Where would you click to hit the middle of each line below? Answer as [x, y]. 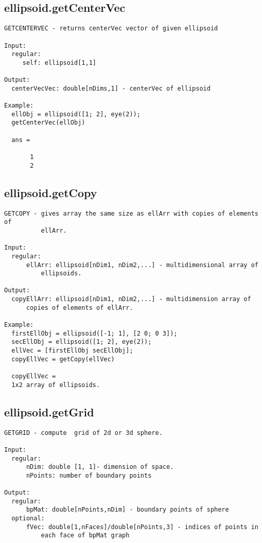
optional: [28, 519]
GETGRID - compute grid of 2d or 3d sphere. [83, 433]
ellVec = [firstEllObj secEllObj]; [72, 351]
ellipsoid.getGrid [49, 411]
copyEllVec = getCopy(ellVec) [63, 359]
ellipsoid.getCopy [51, 192]
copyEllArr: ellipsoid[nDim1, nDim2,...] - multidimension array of [131, 299]
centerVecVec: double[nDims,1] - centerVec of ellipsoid [111, 88]
